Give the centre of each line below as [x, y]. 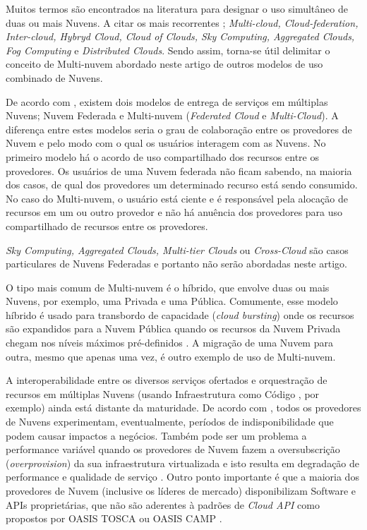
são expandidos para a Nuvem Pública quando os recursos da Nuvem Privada [173, 329]
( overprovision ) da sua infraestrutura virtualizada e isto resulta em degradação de [183, 463]
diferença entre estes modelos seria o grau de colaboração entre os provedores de [179, 129]
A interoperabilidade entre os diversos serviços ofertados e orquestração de [167, 380]
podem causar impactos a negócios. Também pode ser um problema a [156, 435]
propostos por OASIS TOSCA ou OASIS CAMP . [114, 518]
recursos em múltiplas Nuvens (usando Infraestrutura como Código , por [163, 393]
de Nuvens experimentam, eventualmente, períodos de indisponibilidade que [170, 422]
